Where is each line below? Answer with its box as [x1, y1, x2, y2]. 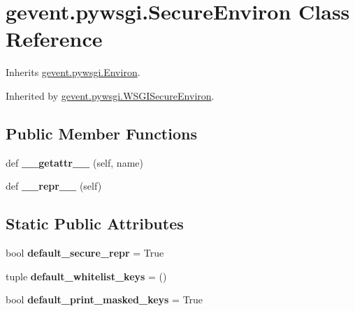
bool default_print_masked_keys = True [6, 292, 203, 307]
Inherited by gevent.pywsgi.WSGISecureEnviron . [6, 88, 215, 103]
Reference [6, 24, 103, 53]
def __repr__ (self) [6, 179, 102, 193]
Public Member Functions [6, 122, 197, 144]
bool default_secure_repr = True [6, 245, 164, 260]
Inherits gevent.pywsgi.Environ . [6, 65, 140, 79]
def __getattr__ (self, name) [6, 155, 143, 169]
